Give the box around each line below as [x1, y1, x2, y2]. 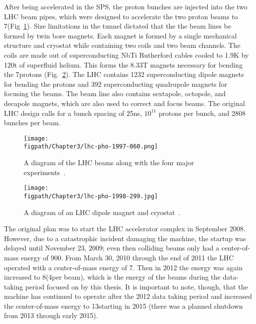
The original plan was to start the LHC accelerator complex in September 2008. [4, 223, 246, 234]
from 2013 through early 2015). [4, 310, 98, 321]
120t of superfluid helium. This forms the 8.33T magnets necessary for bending [4, 59, 243, 70]
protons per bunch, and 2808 [158, 108, 246, 118]
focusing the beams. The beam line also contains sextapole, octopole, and [4, 88, 226, 99]
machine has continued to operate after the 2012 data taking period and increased [4, 291, 252, 301]
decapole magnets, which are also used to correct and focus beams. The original [4, 98, 245, 108]
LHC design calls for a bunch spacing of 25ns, [4, 108, 142, 118]
